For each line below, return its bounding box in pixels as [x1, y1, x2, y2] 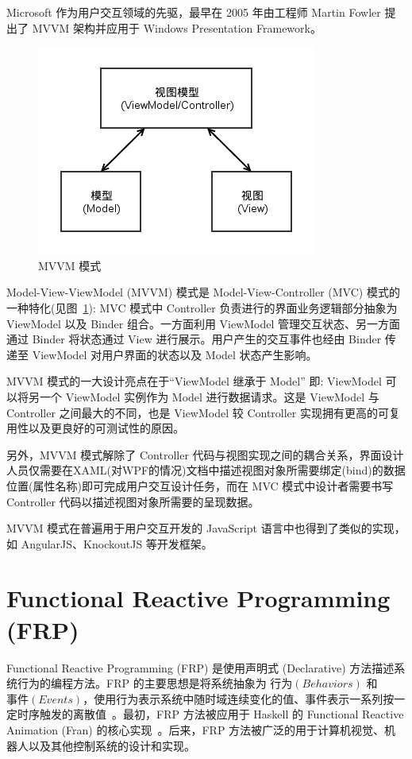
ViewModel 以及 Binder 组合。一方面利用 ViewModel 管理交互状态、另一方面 [6, 315, 401, 331]
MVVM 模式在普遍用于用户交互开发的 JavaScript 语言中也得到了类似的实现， [6, 520, 406, 536]
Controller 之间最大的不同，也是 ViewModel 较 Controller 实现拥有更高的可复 [6, 404, 400, 420]
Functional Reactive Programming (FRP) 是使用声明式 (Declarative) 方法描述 [6, 659, 395, 676]
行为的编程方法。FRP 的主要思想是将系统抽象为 [17, 675, 267, 691]
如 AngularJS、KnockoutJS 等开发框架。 [6, 535, 213, 552]
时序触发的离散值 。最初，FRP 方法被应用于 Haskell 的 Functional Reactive [17, 706, 404, 722]
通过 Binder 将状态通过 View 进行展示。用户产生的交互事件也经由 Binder [6, 331, 382, 347]
